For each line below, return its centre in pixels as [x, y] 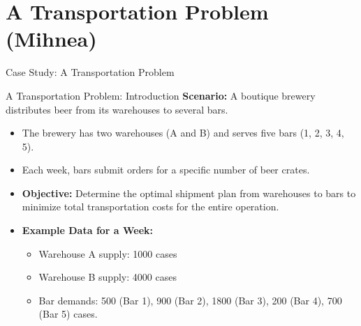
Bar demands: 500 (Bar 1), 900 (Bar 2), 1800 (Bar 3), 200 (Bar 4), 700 [190, 300]
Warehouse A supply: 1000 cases [108, 253]
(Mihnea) [51, 39]
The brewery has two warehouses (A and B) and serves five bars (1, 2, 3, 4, [183, 133]
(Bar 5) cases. [68, 314]
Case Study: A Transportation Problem [90, 72]
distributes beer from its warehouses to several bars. [117, 109]
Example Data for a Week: [88, 230]
